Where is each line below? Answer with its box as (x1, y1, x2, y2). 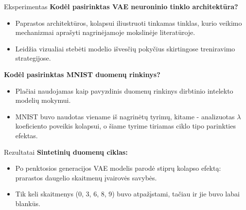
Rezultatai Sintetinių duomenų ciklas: (4, 146, 128, 157)
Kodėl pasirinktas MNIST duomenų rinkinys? (4, 69, 160, 79)
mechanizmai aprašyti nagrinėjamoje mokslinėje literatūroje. (15, 27, 195, 37)
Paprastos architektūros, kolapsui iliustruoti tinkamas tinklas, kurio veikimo (15, 17, 242, 28)
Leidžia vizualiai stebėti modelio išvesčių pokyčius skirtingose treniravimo (15, 43, 235, 53)
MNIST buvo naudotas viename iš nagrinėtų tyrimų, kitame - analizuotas (15, 111, 235, 121)
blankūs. (15, 198, 40, 208)
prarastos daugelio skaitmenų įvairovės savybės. (15, 172, 157, 182)
